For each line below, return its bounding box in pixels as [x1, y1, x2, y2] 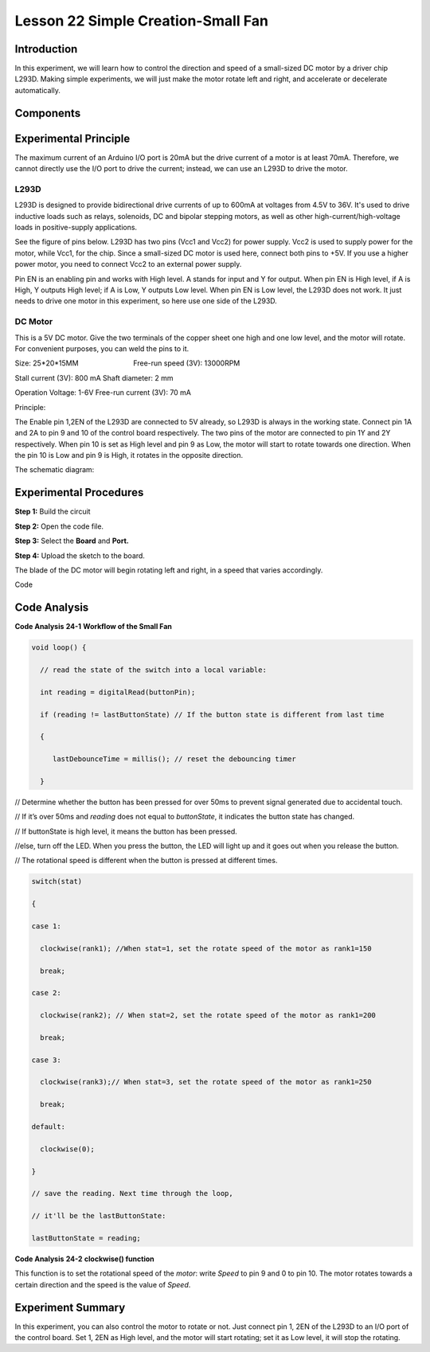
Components [14, 106, 81, 119]
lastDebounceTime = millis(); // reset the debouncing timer [52, 755, 296, 764]
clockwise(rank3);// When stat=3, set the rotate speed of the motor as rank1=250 [40, 1077, 372, 1087]
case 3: [31, 1055, 61, 1065]
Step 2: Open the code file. [14, 522, 104, 531]
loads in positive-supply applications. [14, 223, 138, 232]
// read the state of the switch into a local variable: [40, 666, 267, 674]
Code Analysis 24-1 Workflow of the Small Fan [14, 622, 173, 631]
